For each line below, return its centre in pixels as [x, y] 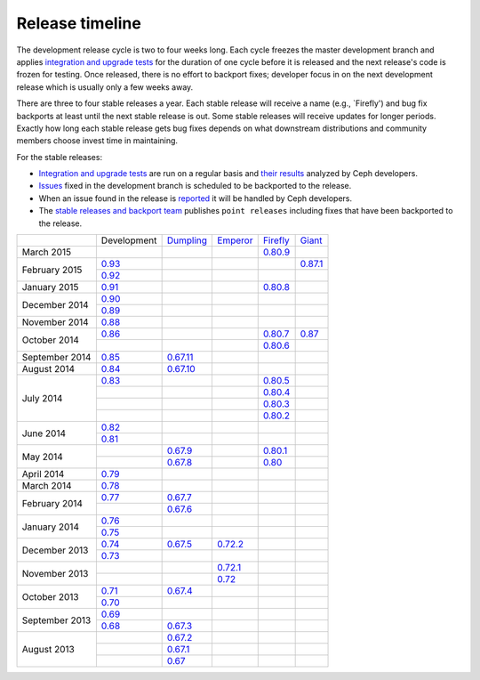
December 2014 [55, 304]
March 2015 [46, 252]
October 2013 [50, 596]
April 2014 [43, 474]
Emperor [235, 240]
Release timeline [79, 23]
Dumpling [187, 240]
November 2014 [55, 322]
